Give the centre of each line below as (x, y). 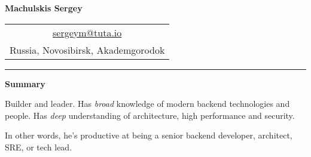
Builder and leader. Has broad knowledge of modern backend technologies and (147, 104)
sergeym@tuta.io (87, 32)
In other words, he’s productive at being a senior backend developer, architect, (149, 135)
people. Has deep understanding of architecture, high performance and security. (150, 115)
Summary (25, 83)
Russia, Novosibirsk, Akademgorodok (87, 50)
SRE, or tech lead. (39, 147)
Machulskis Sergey (44, 8)
